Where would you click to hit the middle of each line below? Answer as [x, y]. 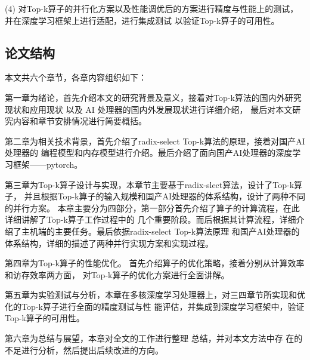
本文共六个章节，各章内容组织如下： [76, 77]
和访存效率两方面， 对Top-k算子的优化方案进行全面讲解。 [117, 274]
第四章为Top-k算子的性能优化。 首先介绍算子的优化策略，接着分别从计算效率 [155, 263]
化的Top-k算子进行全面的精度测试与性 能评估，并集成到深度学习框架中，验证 [155, 306]
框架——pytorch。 [48, 164]
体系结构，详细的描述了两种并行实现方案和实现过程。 [109, 243]
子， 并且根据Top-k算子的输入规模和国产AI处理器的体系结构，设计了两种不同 [155, 196]
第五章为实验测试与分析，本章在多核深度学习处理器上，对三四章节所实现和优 [155, 295]
